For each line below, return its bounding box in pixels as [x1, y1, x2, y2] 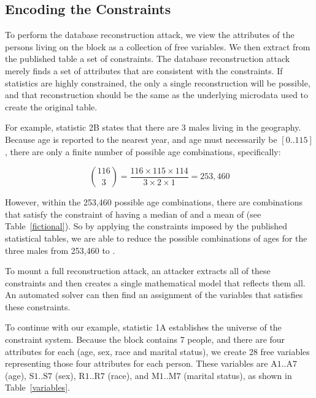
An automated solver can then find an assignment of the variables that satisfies [5, 288, 303, 301]
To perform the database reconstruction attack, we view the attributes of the [5, 28, 295, 41]
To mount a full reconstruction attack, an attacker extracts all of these [5, 264, 271, 277]
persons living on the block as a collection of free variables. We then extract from [5, 40, 310, 53]
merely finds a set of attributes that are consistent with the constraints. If [5, 64, 283, 77]
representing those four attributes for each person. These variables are [5, 357, 268, 370]
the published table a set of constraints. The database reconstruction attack [5, 52, 290, 65]
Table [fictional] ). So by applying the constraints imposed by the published [5, 220, 288, 232]
